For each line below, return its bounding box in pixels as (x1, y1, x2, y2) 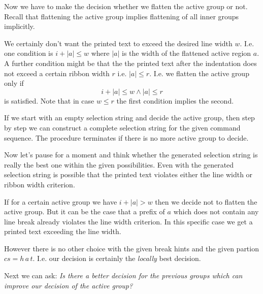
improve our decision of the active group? (4, 280, 133, 290)
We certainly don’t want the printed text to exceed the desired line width (4, 38, 233, 48)
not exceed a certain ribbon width (4, 68, 110, 78)
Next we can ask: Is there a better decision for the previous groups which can (4, 270, 243, 281)
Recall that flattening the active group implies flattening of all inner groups (4, 11, 239, 21)
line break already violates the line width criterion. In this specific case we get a (4, 216, 253, 226)
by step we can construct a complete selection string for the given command (4, 122, 241, 133)
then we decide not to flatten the (155, 196, 257, 207)
